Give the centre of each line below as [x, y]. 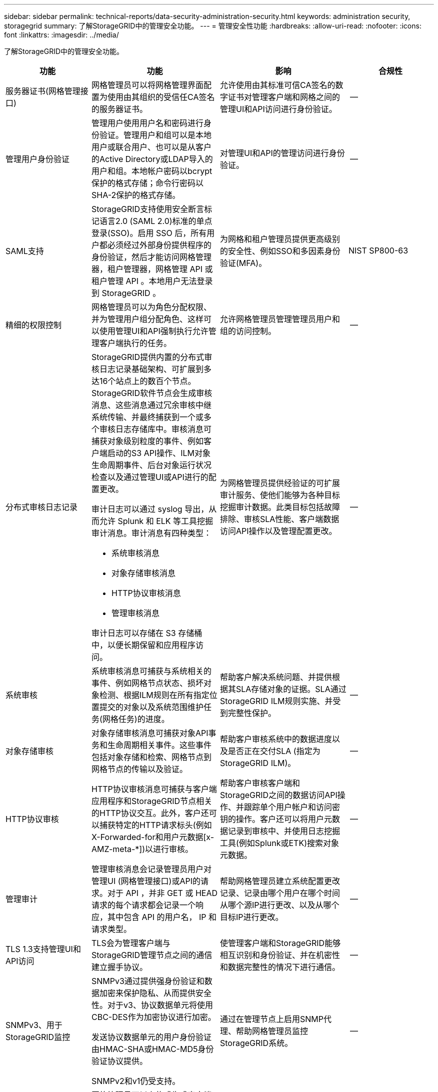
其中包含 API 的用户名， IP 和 [162, 917]
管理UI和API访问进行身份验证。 [278, 109]
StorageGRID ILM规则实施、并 [276, 701]
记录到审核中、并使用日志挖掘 [284, 831]
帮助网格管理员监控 [272, 1031]
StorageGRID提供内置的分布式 [148, 357]
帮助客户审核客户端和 [260, 783]
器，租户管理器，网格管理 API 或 [152, 269]
